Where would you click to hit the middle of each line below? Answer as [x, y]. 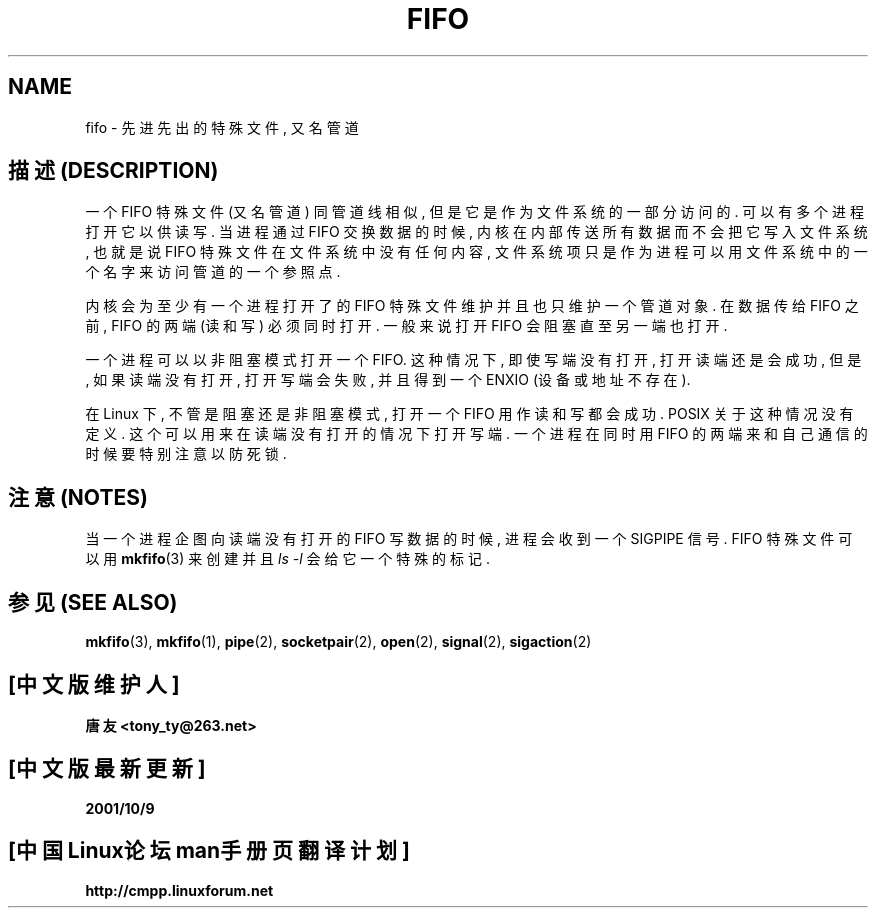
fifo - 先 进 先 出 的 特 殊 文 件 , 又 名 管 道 [222, 127]
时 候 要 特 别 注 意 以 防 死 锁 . [186, 454]
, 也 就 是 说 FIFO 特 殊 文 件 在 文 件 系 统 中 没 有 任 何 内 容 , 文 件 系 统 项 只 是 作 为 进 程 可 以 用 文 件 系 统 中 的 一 [476, 252]
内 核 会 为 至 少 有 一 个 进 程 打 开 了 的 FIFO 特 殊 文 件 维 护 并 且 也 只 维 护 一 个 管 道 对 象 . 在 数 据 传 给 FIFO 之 [472, 306]
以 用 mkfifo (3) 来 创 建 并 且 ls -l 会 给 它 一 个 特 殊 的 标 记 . [287, 559]
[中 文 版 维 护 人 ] [94, 684]
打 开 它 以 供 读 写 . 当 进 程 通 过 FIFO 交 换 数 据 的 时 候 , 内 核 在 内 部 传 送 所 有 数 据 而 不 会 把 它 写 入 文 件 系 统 [476, 232]
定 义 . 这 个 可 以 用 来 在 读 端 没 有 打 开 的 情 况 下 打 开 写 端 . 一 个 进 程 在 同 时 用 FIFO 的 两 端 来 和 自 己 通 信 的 [476, 434]
